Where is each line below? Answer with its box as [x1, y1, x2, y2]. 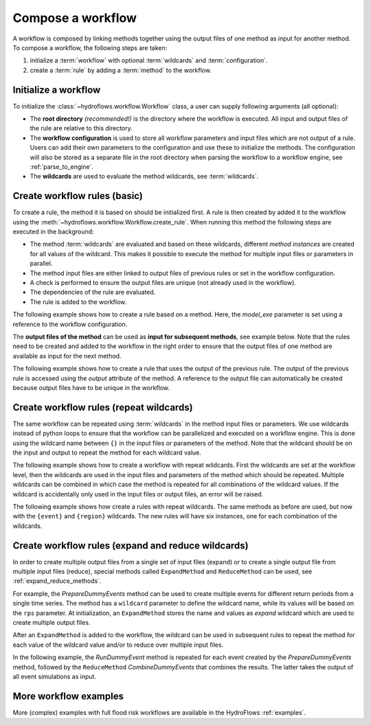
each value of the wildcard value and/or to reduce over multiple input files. [12, 641, 224, 649]
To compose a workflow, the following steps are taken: [12, 43, 168, 51]
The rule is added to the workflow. [30, 297, 127, 306]
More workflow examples [12, 690, 124, 702]
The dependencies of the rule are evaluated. [30, 288, 156, 297]
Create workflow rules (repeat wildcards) [12, 402, 193, 413]
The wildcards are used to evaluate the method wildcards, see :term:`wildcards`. [30, 172, 259, 181]
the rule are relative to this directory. [30, 124, 133, 133]
